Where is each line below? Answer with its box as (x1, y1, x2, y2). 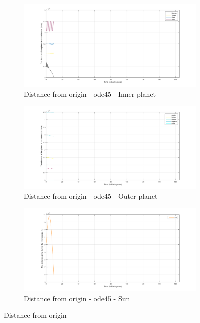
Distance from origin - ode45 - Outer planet (24, 191, 158, 201)
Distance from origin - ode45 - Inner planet (24, 88, 156, 99)
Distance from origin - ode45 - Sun (24, 293, 130, 303)
